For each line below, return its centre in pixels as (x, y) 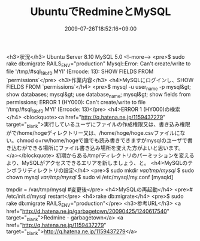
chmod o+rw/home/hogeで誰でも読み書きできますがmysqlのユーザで (102, 140)
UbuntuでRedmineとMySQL (101, 12)
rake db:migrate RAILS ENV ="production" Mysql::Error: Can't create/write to (99, 64)
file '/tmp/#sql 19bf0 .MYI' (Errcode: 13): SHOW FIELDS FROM (80, 72)
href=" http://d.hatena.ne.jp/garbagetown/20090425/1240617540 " (88, 211)
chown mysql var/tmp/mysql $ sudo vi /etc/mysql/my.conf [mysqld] (90, 177)
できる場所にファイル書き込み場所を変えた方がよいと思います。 (105, 147)
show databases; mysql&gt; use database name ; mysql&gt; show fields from (99, 95)
